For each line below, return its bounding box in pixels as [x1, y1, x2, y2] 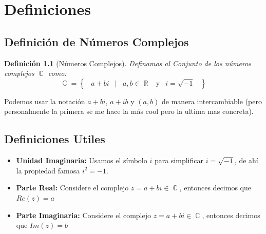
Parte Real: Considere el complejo [16, 182, 129, 193]
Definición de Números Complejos [4, 33, 189, 49]
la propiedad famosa [16, 165, 80, 175]
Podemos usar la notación [4, 95, 85, 106]
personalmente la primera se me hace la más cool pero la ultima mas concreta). [4, 106, 254, 116]
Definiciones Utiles [4, 131, 105, 147]
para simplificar [154, 155, 203, 166]
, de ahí [234, 155, 258, 166]
